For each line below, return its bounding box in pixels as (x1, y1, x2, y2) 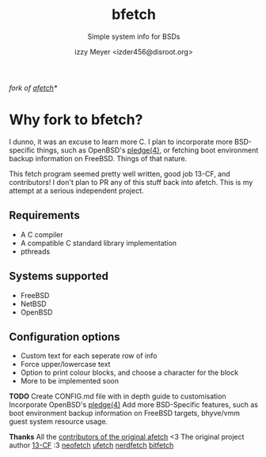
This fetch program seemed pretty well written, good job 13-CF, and (9, 168, 230, 179)
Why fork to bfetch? (9, 111, 143, 129)
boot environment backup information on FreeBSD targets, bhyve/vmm (9, 409, 241, 418)
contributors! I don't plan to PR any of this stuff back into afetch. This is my (9, 177, 253, 187)
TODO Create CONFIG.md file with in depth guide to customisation (9, 391, 226, 401)
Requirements (9, 209, 80, 222)
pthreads (20, 247, 51, 256)
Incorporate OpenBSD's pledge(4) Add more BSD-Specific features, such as (9, 400, 259, 410)
